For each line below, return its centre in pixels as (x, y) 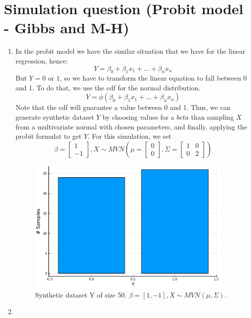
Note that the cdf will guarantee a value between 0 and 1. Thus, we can (123, 107)
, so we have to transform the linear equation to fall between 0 (153, 78)
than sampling (212, 117)
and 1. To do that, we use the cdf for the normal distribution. (108, 87)
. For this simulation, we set (130, 136)
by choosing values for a (138, 117)
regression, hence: (42, 60)
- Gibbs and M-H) (67, 28)
